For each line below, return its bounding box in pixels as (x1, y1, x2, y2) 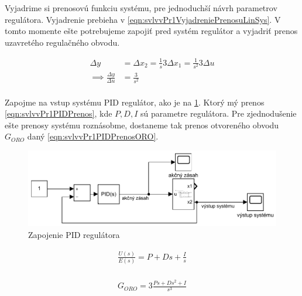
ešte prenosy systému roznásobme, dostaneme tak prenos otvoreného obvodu (5, 118, 279, 131)
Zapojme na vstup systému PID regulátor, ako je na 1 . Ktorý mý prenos (5, 96, 265, 108)
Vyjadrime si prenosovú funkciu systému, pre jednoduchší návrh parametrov (5, 2, 277, 13)
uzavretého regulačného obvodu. (5, 36, 120, 48)
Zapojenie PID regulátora (28, 229, 120, 241)
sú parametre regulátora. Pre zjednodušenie (140, 107, 297, 120)
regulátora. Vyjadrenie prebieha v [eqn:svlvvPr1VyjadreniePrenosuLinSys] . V (5, 13, 281, 25)
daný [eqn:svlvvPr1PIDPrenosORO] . (27, 130, 159, 142)
